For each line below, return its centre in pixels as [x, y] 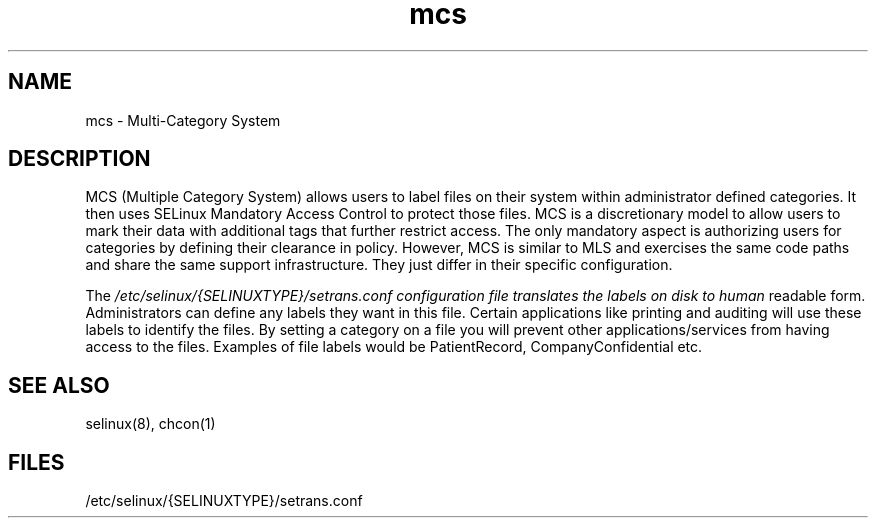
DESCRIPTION [79, 159]
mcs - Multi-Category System [183, 120]
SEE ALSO [59, 385]
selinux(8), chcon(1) [150, 424]
